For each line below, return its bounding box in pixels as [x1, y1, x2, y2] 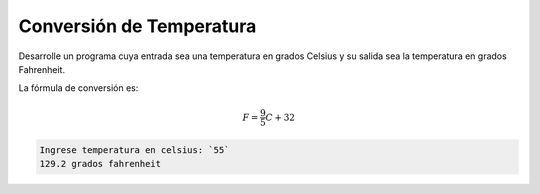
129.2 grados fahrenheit [39, 158, 162, 170]
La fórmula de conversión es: [18, 82, 139, 94]
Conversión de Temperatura [18, 15, 257, 37]
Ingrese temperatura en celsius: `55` [39, 144, 230, 155]
